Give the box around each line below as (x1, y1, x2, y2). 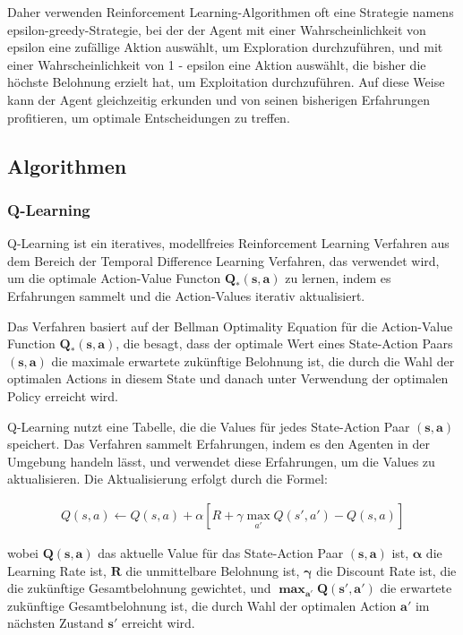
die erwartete (380, 579, 452, 597)
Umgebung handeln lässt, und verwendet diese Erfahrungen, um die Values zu (7, 451, 435, 470)
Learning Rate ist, (7, 561, 107, 579)
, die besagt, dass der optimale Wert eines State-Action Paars (116, 334, 453, 353)
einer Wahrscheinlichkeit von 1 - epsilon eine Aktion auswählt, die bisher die (7, 55, 426, 73)
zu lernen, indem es (285, 269, 391, 287)
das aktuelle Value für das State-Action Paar (98, 543, 344, 562)
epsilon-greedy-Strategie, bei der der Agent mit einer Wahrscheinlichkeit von (7, 20, 426, 39)
